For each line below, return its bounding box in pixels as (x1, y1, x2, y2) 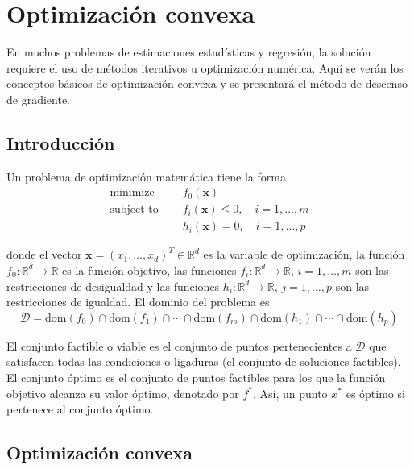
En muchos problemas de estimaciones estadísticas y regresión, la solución (6, 44, 371, 60)
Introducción (6, 130, 115, 155)
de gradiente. (6, 90, 70, 107)
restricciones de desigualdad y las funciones (6, 277, 220, 294)
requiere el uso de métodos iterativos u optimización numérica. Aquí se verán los (6, 59, 404, 76)
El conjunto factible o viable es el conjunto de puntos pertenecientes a (6, 337, 352, 354)
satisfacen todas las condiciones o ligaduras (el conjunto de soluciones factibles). (6, 353, 401, 370)
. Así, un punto (252, 384, 328, 401)
